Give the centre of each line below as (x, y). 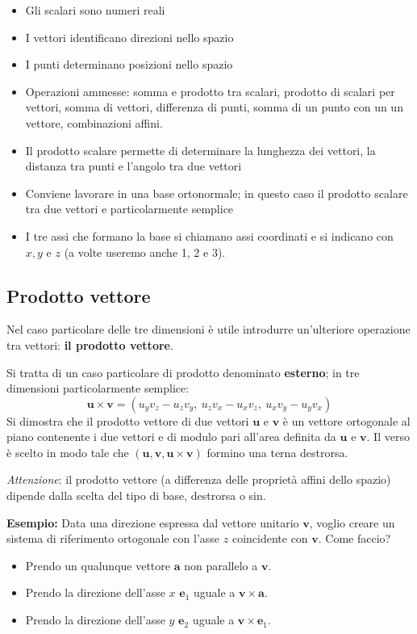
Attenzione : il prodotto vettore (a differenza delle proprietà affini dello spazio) (199, 479)
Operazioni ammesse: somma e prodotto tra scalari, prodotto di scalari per (210, 91)
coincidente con (270, 538)
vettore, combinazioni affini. (94, 122)
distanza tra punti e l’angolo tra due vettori (133, 166)
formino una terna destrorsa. (277, 452)
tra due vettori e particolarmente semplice (129, 209)
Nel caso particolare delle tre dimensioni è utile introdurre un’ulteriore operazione (208, 329)
